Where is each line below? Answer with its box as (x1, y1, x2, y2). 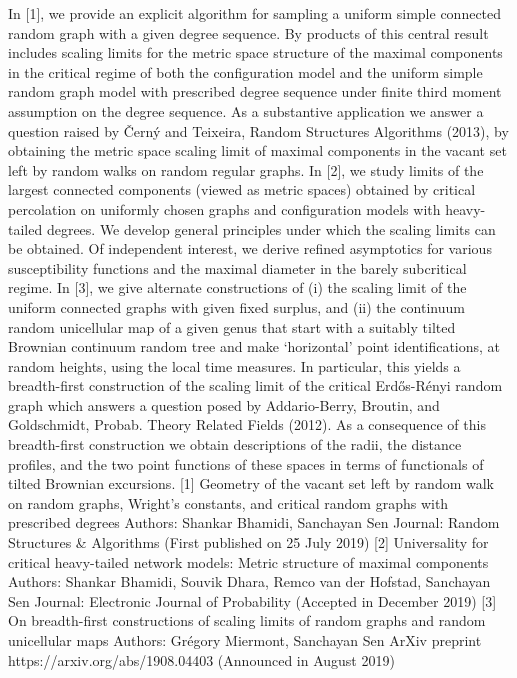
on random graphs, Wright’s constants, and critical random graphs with (8, 492, 449, 513)
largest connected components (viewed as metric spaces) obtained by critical (8, 179, 476, 200)
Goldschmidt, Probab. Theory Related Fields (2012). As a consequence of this (8, 414, 486, 435)
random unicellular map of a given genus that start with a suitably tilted (8, 316, 456, 337)
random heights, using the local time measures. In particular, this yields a (8, 355, 461, 376)
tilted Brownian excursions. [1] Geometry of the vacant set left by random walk (8, 473, 494, 494)
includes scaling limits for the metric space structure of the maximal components (8, 42, 503, 63)
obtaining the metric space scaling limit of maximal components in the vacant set (8, 140, 507, 161)
